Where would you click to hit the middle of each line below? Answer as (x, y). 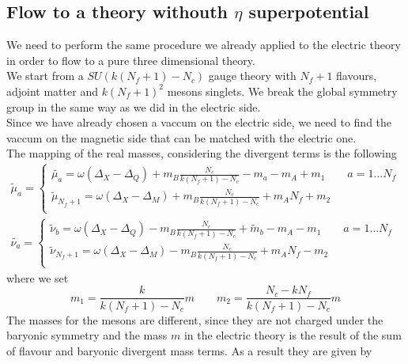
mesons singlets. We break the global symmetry (282, 91)
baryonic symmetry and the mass (87, 335)
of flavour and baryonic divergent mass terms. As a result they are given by (189, 350)
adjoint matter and (52, 91)
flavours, (357, 76)
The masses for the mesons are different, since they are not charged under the (195, 319)
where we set (38, 277)
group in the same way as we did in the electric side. (134, 106)
